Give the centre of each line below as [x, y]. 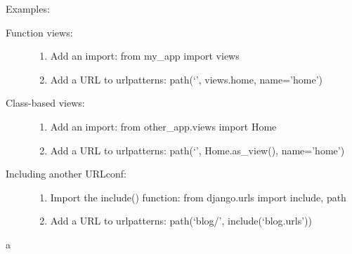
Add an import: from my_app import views [145, 56]
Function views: [39, 32]
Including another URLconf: [66, 174]
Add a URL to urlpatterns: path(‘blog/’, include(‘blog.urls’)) [181, 221]
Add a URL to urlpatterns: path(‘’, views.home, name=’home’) [186, 79]
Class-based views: [45, 103]
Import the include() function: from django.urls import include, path [198, 197]
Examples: [28, 8]
